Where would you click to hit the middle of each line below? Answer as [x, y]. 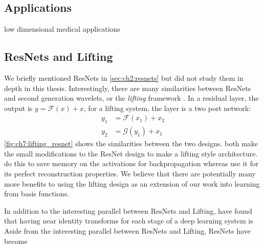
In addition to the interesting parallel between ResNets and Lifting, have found [128, 210]
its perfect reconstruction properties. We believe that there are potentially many [130, 174]
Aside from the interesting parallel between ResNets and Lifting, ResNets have [127, 230]
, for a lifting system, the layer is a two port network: [167, 108]
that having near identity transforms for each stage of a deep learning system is [129, 221]
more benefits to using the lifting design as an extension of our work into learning [132, 183]
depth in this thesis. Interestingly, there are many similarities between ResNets [128, 88]
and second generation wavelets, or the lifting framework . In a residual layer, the [131, 98]
